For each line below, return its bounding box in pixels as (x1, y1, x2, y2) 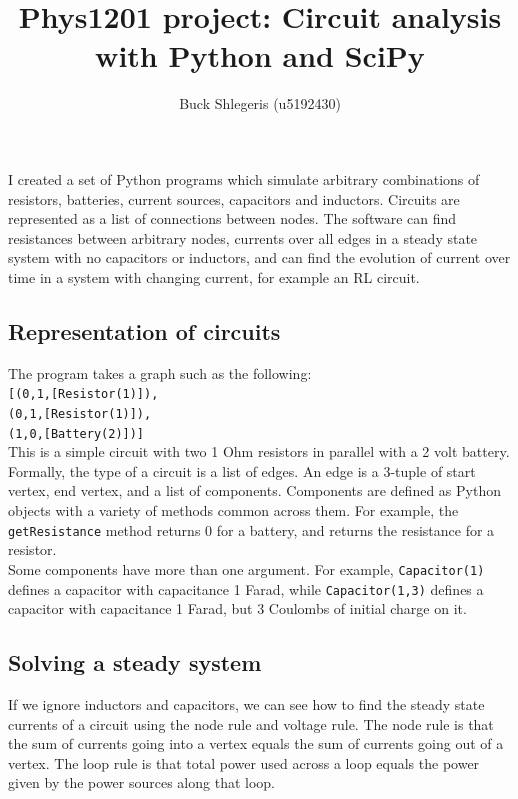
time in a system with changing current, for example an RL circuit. (8, 266, 420, 287)
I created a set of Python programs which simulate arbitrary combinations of (8, 168, 480, 189)
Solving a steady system (8, 647, 262, 678)
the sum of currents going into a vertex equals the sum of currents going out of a (8, 733, 504, 754)
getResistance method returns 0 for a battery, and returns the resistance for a (8, 519, 495, 540)
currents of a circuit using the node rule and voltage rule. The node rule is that (8, 713, 494, 734)
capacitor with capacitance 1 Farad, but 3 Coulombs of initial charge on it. (8, 598, 467, 619)
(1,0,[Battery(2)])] (8, 426, 145, 441)
